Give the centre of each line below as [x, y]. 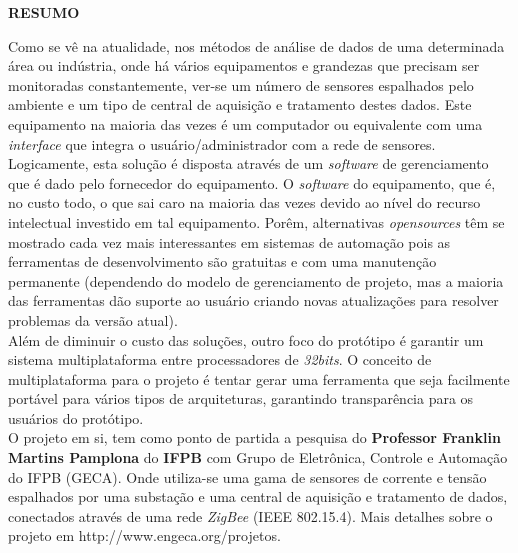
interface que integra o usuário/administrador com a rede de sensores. [222, 143]
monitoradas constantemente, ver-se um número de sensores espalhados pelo [241, 84]
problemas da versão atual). [93, 319]
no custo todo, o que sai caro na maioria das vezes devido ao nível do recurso [244, 202]
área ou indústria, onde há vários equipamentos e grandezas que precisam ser [244, 65]
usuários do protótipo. [76, 417]
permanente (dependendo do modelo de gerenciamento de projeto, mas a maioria [256, 280]
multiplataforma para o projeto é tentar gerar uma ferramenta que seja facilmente [259, 378]
